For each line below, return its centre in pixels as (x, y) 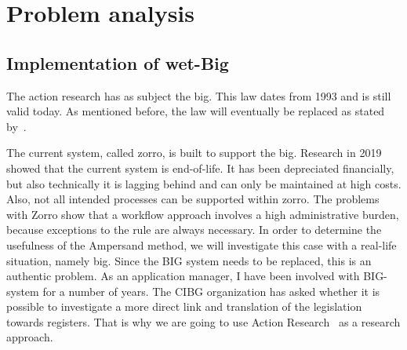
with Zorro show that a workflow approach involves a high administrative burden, (203, 214)
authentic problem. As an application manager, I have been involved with (183, 276)
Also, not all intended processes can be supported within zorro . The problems (193, 199)
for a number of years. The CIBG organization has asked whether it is (211, 291)
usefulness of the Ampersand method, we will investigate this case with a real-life (202, 244)
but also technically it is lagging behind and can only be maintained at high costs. (204, 183)
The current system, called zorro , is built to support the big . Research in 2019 (194, 153)
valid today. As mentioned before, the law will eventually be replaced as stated (196, 111)
